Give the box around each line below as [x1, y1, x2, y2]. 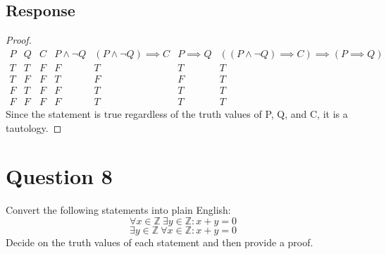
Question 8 [6, 162, 113, 190]
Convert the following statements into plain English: [6, 202, 231, 217]
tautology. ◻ [6, 120, 62, 135]
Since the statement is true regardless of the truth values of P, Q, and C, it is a [6, 106, 348, 121]
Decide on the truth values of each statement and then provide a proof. [6, 234, 313, 249]
